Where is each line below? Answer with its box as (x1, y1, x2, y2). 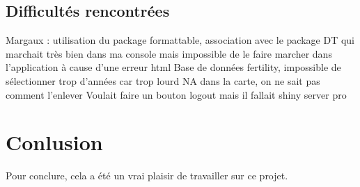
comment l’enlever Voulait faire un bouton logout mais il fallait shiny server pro (6, 87, 347, 101)
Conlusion (6, 128, 103, 156)
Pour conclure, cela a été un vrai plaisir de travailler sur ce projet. (6, 168, 288, 183)
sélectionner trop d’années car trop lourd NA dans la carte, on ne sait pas (6, 73, 320, 88)
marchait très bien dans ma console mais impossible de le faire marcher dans (6, 46, 332, 60)
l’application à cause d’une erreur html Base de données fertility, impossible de (6, 60, 341, 74)
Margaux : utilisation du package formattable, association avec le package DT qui (6, 33, 355, 47)
